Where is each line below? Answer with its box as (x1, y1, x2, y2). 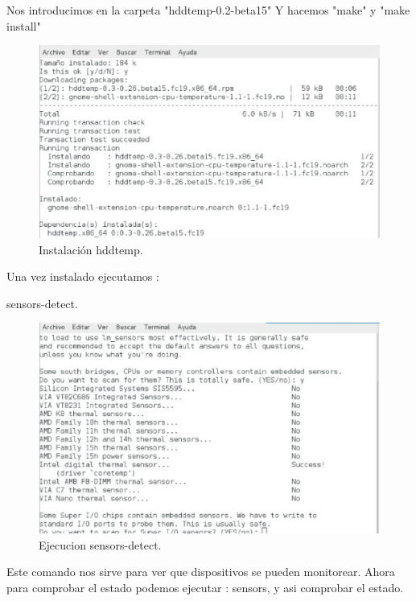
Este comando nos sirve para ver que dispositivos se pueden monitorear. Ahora (6, 563, 395, 580)
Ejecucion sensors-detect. (39, 536, 162, 553)
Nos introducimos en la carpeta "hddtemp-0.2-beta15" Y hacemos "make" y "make (6, 2, 410, 18)
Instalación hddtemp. (39, 241, 143, 257)
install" (6, 17, 41, 34)
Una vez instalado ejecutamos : (6, 268, 159, 285)
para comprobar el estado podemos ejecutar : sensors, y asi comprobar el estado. (6, 578, 404, 595)
